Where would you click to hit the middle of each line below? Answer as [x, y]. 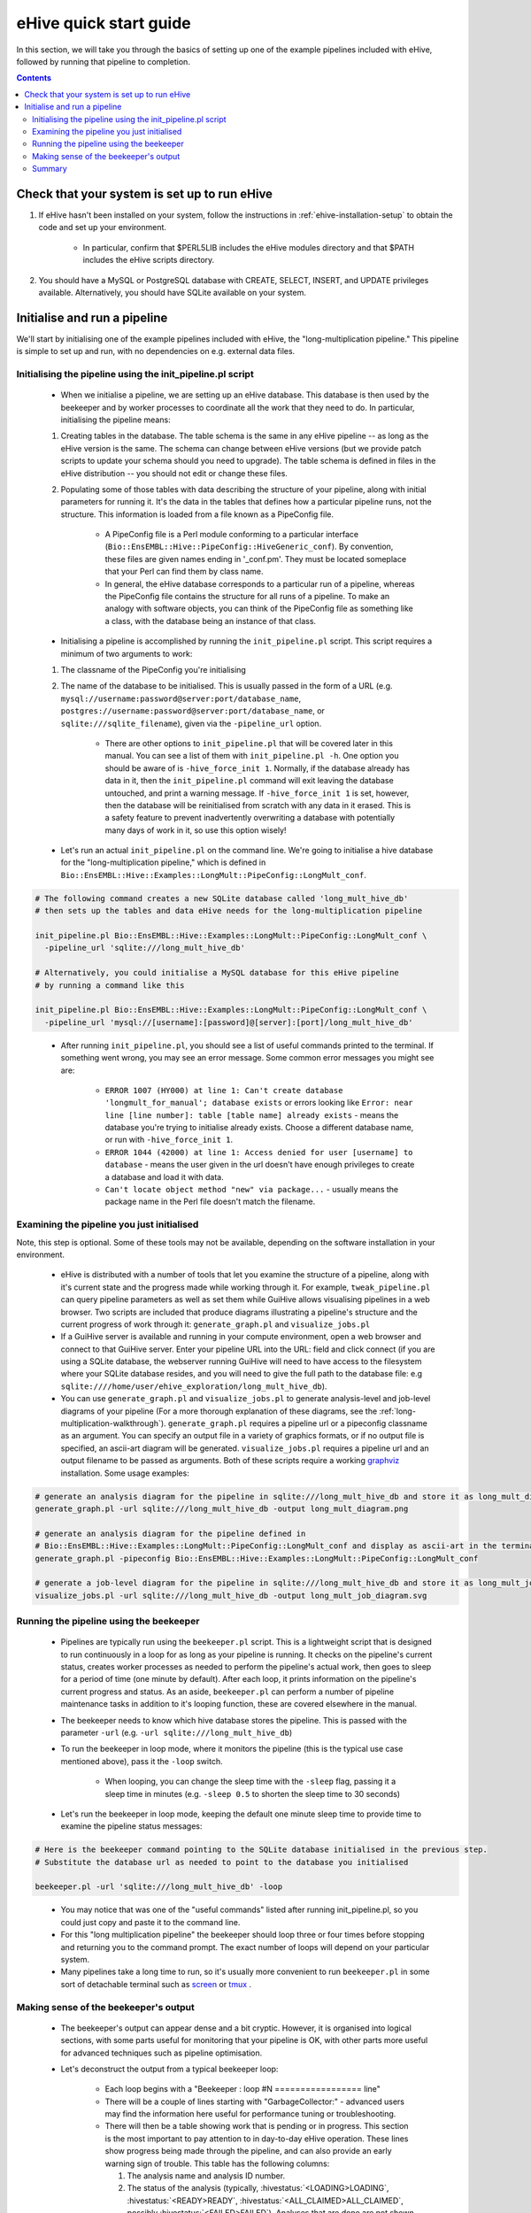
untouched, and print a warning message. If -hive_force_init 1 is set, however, [257, 793]
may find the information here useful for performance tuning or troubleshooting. [250, 2114]
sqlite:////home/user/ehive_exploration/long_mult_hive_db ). [194, 1386]
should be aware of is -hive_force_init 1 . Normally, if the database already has [258, 768]
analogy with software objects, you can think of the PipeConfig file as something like [259, 609]
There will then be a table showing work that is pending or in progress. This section [257, 2126]
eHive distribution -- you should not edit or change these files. [174, 473]
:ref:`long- [397, 1411]
